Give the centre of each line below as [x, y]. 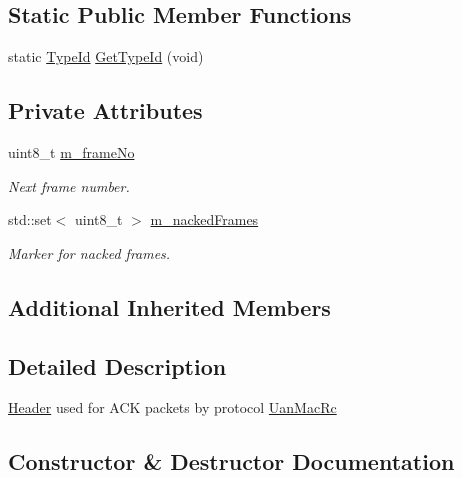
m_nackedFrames [204, 219]
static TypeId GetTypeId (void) [106, 56]
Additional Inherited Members [169, 306]
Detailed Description [117, 365]
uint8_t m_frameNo [71, 152]
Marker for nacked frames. [89, 252]
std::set [30, 219]
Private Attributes [105, 110]
